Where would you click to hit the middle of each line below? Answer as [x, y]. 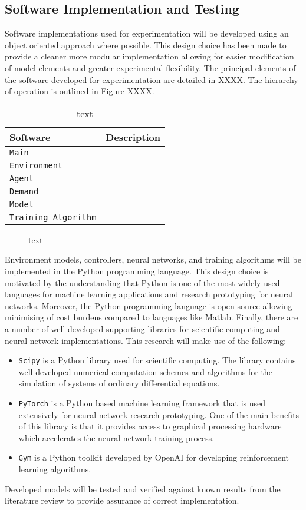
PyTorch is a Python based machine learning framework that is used [142, 403]
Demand [24, 191]
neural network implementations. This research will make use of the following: [146, 340]
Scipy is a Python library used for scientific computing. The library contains [157, 360]
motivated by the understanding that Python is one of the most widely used [142, 282]
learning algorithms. [55, 469]
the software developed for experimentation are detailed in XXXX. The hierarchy [152, 79]
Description [133, 137]
